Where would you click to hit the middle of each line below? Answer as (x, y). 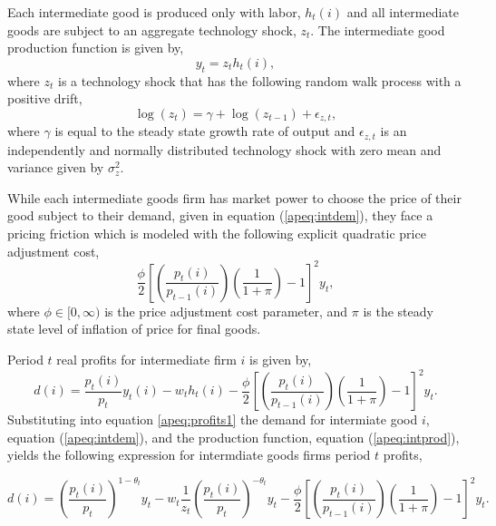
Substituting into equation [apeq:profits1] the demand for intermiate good (213, 419)
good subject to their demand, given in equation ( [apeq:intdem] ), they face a (220, 215)
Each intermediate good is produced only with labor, (154, 12)
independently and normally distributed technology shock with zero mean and (224, 149)
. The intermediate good (378, 29)
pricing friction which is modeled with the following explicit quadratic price (217, 234)
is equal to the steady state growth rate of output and (205, 131)
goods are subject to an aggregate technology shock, (152, 29)
